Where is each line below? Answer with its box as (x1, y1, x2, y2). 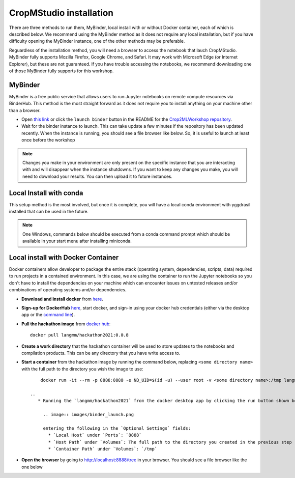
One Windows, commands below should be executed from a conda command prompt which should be (22, 231, 231, 237)
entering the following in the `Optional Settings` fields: (43, 425, 191, 431)
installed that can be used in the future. (9, 209, 88, 214)
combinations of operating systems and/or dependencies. (9, 287, 127, 293)
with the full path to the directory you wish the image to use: (21, 366, 144, 372)
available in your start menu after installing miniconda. (22, 238, 132, 244)
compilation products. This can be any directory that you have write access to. (21, 350, 180, 356)
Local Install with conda (9, 189, 84, 197)
